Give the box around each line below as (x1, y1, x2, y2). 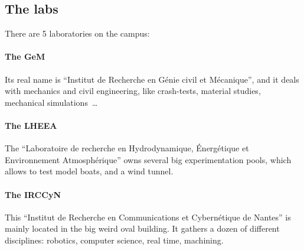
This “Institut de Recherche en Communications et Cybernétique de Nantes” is (5, 210, 291, 223)
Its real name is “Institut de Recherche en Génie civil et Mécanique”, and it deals (5, 73, 299, 85)
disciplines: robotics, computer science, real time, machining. (5, 233, 224, 246)
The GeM (5, 50, 45, 63)
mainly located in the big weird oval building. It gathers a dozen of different (5, 222, 280, 235)
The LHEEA (5, 119, 57, 131)
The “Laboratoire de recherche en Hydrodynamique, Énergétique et (5, 142, 249, 154)
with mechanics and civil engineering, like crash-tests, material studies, (5, 85, 261, 97)
